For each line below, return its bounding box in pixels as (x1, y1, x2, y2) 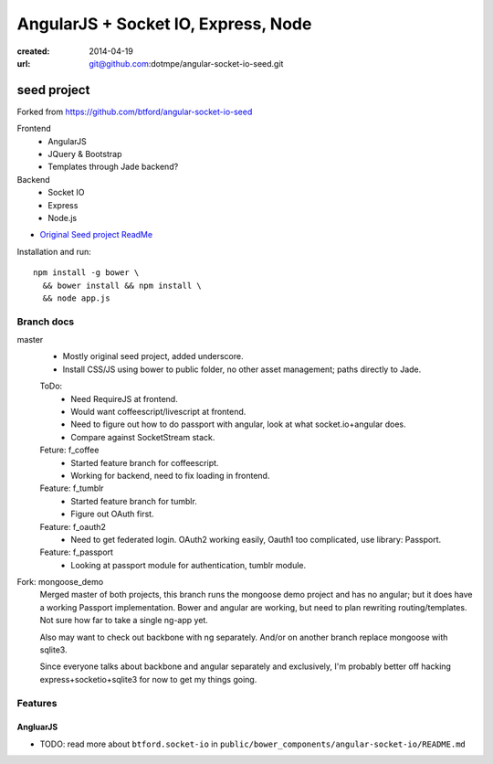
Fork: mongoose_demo (16, 577, 104, 588)
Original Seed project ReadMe (39, 229, 153, 240)
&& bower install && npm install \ (42, 280, 203, 291)
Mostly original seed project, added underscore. (62, 351, 244, 362)
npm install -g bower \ (33, 268, 140, 278)
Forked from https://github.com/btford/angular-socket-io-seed (16, 106, 253, 117)
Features (16, 696, 58, 709)
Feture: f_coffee (39, 444, 100, 456)
